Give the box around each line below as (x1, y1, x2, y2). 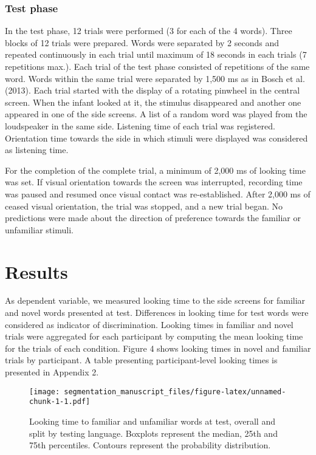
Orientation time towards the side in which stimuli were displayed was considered (5, 131, 308, 144)
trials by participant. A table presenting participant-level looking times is (5, 354, 278, 366)
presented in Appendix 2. (5, 366, 99, 378)
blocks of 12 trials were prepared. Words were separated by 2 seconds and (5, 36, 280, 49)
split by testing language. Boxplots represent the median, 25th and (29, 426, 278, 439)
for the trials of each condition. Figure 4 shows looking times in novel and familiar (5, 341, 311, 354)
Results (5, 259, 68, 284)
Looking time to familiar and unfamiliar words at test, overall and (29, 414, 275, 427)
